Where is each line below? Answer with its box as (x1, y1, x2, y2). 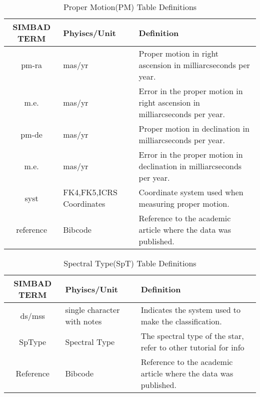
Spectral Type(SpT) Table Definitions (63, 257, 196, 269)
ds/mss (20, 309, 45, 321)
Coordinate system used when (138, 186, 243, 198)
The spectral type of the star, (140, 330, 244, 341)
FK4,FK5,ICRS (63, 186, 117, 198)
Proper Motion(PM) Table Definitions (63, 1, 197, 13)
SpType (19, 335, 46, 347)
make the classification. (140, 315, 222, 327)
